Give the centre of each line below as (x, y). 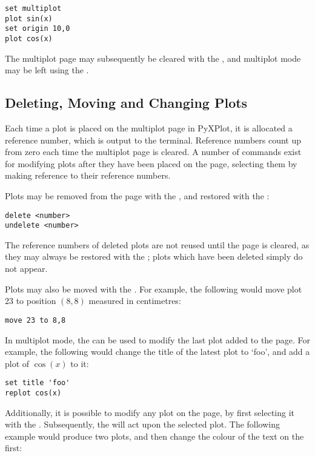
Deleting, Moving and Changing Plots (126, 103)
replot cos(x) (33, 393)
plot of (17, 363)
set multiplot (33, 8)
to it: (80, 363)
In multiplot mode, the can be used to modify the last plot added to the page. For (158, 339)
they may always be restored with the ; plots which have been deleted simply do (154, 256)
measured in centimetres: (135, 301)
